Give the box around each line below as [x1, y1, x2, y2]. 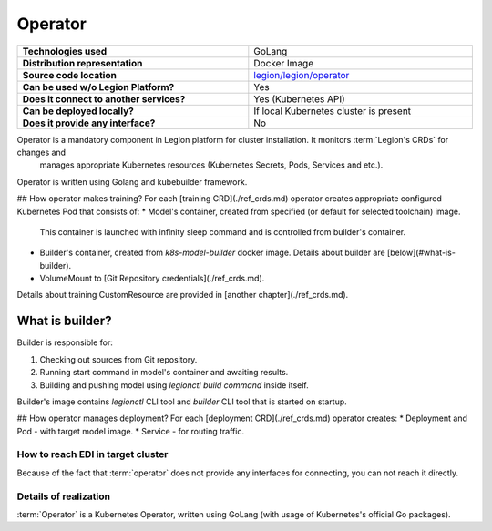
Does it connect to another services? [22, 92, 186, 105]
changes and [16, 147, 67, 158]
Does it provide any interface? [22, 117, 156, 129]
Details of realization [16, 490, 111, 503]
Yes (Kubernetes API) [253, 92, 345, 105]
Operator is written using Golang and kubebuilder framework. [16, 176, 248, 187]
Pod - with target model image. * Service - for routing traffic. [16, 425, 245, 436]
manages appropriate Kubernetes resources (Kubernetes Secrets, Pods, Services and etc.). [39, 159, 384, 170]
